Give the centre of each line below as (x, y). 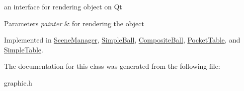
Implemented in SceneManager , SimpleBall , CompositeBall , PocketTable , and (122, 40)
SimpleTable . (24, 49)
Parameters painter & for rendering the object (74, 23)
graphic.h (18, 82)
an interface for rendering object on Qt (63, 6)
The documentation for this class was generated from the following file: (112, 66)
